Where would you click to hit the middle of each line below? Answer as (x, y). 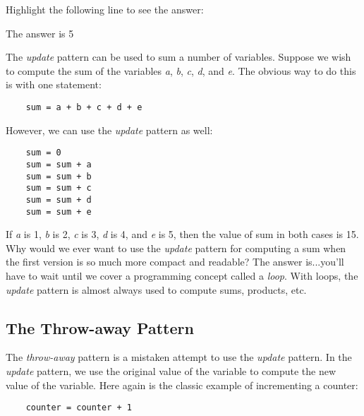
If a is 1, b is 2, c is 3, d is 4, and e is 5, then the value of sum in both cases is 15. (182, 234)
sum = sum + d (59, 200)
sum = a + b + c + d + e (84, 107)
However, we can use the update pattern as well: (109, 130)
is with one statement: (54, 84)
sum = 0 (43, 153)
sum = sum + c (59, 188)
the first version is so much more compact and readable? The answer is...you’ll (175, 262)
